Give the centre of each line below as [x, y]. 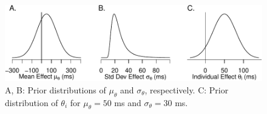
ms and [128, 102]
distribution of [32, 102]
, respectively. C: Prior [187, 89]
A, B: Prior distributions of [56, 89]
